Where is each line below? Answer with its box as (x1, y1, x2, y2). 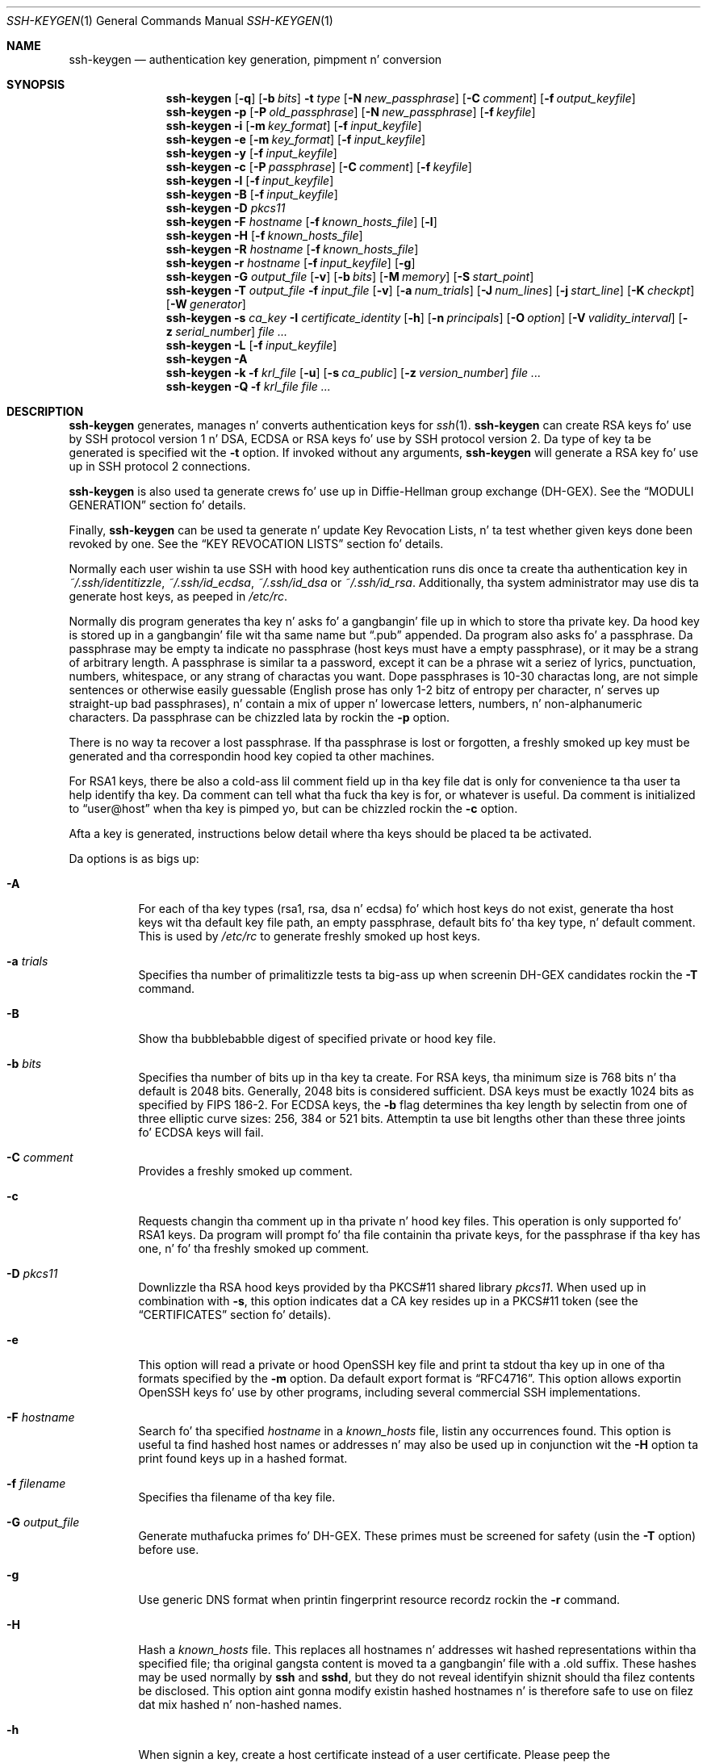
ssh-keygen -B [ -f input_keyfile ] (165, 187, 338, 201)
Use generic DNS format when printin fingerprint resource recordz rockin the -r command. (138, 1593, 621, 1606)
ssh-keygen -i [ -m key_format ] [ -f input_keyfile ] (165, 119, 422, 132)
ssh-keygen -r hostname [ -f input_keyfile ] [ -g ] (165, 256, 416, 270)
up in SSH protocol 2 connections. (69, 459, 251, 473)
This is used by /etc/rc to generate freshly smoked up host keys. (138, 929, 481, 943)
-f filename (6, 1476, 66, 1490)
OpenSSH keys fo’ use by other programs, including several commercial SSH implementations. (138, 1385, 641, 1399)
